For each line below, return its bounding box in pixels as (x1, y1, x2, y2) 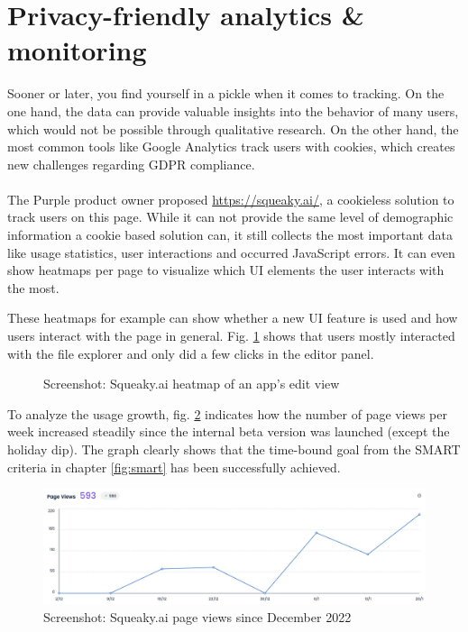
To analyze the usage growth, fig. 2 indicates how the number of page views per (7, 404, 447, 423)
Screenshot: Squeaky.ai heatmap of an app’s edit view (43, 374, 340, 393)
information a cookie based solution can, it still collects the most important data (7, 225, 453, 244)
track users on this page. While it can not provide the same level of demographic (7, 207, 454, 226)
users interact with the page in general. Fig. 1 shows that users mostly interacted (7, 326, 455, 345)
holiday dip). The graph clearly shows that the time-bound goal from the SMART (7, 440, 461, 458)
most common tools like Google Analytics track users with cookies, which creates (7, 137, 455, 156)
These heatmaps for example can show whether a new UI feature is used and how (7, 308, 458, 327)
